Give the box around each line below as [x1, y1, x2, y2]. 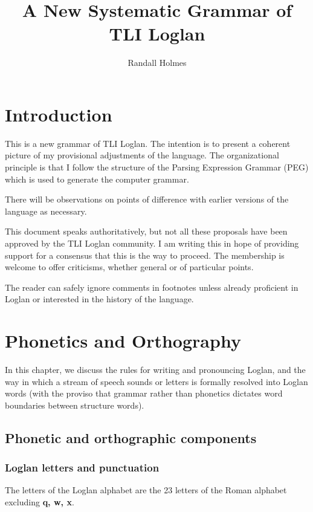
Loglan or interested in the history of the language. [5, 293, 194, 305]
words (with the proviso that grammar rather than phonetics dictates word [5, 387, 283, 400]
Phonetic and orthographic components [5, 428, 257, 447]
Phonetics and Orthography [5, 328, 241, 353]
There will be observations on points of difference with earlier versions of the [5, 193, 289, 206]
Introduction [5, 102, 112, 126]
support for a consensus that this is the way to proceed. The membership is [5, 248, 285, 261]
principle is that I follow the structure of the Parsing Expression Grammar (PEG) [5, 161, 309, 173]
